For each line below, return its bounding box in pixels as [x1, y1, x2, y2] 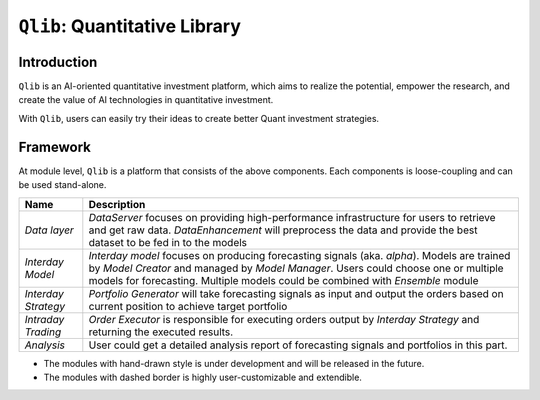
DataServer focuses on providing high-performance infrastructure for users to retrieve [88, 210, 496, 224]
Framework [18, 138, 92, 155]
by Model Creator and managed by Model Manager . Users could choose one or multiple [88, 261, 504, 275]
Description [88, 197, 146, 211]
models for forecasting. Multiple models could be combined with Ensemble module [88, 273, 479, 287]
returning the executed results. [88, 325, 234, 339]
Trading [24, 325, 62, 339]
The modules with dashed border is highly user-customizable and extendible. [43, 371, 362, 383]
